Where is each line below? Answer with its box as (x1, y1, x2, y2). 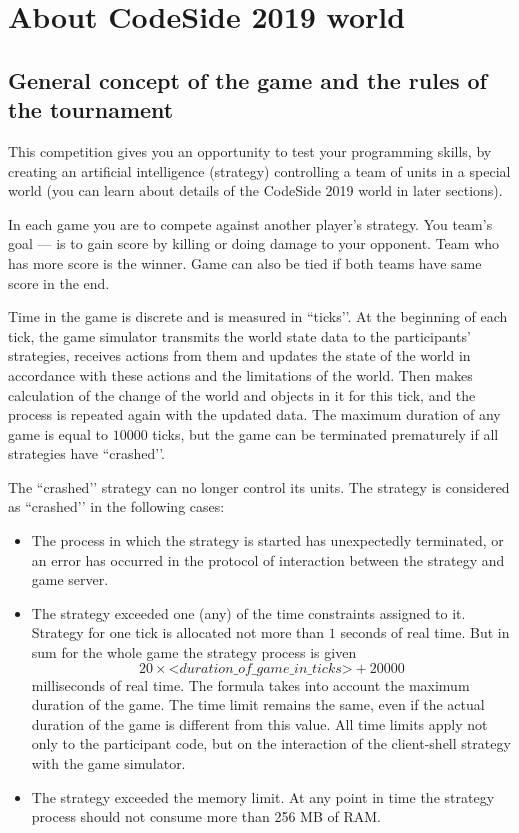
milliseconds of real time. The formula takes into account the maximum (31, 674, 470, 695)
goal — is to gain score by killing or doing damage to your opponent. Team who (8, 233, 500, 254)
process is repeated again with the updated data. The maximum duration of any (8, 404, 501, 425)
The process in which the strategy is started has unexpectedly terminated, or (31, 530, 504, 551)
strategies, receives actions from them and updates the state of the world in (8, 345, 471, 366)
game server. (31, 569, 109, 590)
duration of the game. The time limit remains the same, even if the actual (31, 694, 485, 715)
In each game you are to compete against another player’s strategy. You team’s (8, 213, 493, 234)
